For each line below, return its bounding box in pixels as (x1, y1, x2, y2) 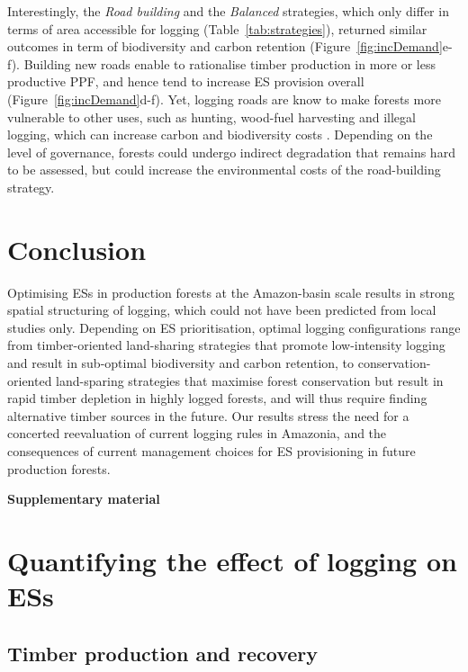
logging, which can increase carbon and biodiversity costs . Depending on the (7, 125, 433, 144)
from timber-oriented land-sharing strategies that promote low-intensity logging (7, 336, 445, 354)
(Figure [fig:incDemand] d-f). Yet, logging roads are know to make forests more (7, 89, 441, 108)
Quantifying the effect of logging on (7, 542, 457, 578)
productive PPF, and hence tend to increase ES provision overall (7, 72, 364, 91)
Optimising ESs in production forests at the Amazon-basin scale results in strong (7, 282, 454, 301)
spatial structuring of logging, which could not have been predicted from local (7, 300, 436, 319)
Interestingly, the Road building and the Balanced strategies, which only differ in (7, 2, 449, 20)
